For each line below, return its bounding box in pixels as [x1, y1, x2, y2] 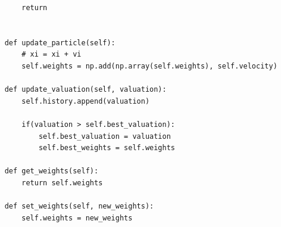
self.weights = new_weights [21, 213, 133, 222]
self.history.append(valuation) [21, 97, 150, 105]
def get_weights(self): [4, 167, 99, 176]
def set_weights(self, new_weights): [4, 202, 154, 211]
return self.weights [21, 178, 103, 187]
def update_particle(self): [4, 38, 115, 47]
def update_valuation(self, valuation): [4, 85, 167, 94]
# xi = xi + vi [21, 50, 82, 59]
